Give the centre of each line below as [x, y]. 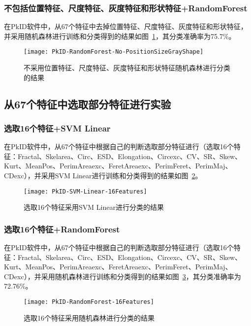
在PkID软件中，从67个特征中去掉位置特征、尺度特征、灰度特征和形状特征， [126, 26]
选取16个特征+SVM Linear [57, 128]
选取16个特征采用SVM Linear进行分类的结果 [94, 207]
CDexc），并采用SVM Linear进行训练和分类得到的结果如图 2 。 [103, 176]
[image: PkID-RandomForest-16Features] [89, 302]
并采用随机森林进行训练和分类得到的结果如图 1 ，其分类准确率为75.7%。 [120, 36]
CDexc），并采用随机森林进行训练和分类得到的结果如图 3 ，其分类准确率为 [123, 276]
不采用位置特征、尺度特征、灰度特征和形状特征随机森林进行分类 [127, 68]
